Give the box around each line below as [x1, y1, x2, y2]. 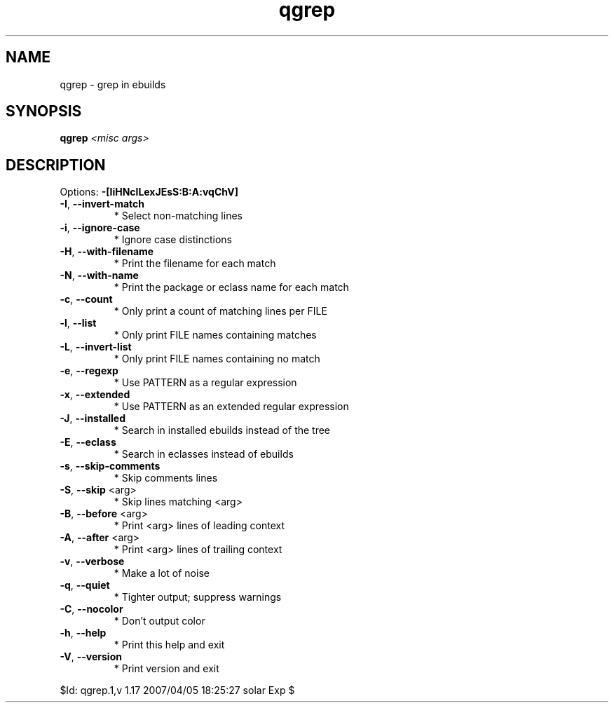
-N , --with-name [60, 269, 139, 282]
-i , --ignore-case [60, 222, 140, 234]
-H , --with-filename [60, 245, 154, 258]
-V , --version [60, 651, 122, 663]
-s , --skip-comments [60, 460, 161, 472]
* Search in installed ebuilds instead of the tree [114, 424, 331, 437]
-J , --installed [60, 412, 126, 425]
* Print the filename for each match [114, 257, 276, 270]
